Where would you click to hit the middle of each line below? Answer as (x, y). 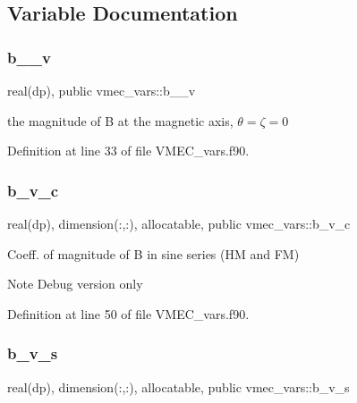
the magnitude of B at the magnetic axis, (120, 120)
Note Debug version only (75, 284)
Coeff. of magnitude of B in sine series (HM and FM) (153, 253)
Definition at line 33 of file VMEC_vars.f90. (128, 151)
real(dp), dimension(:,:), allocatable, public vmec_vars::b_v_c (179, 223)
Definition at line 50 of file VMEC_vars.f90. (128, 313)
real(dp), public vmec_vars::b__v (102, 90)
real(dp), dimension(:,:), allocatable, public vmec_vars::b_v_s (178, 386)
